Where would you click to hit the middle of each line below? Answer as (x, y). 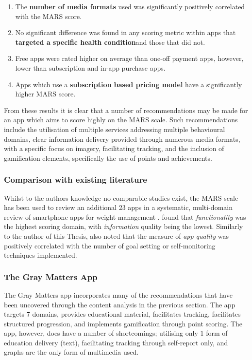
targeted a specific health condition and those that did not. (110, 42)
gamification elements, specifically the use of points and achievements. (108, 158)
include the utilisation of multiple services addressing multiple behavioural (115, 129)
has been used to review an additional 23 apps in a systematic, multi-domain (118, 207)
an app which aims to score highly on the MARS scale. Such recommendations (121, 120)
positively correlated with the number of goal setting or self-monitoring (110, 245)
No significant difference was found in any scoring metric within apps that (126, 32)
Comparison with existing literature (76, 180)
